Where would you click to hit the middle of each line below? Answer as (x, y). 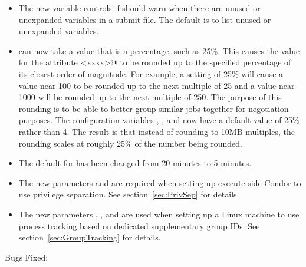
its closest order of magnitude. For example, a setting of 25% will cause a (151, 73)
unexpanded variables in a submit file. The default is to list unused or (145, 19)
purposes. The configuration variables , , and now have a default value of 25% (159, 120)
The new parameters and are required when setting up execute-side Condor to (160, 182)
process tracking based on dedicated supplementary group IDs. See (139, 225)
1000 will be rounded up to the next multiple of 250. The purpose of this (150, 97)
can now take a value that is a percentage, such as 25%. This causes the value (159, 50)
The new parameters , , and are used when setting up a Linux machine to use (159, 214)
